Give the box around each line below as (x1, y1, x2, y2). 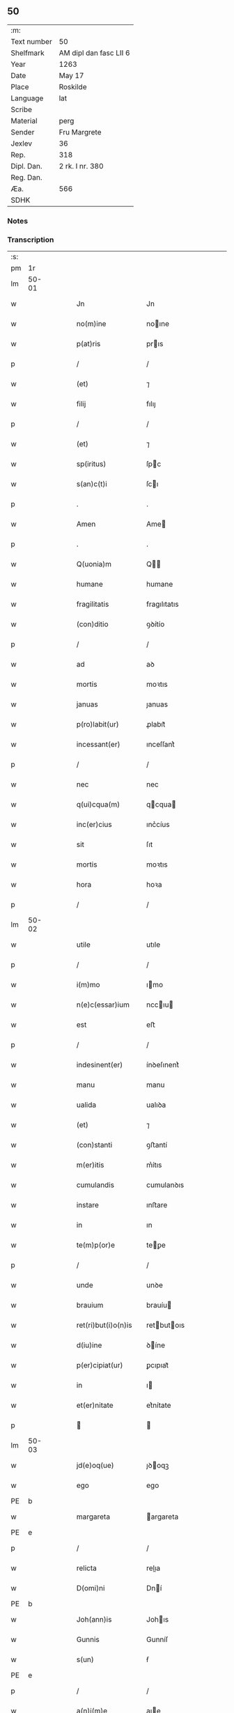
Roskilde (58, 82, 87, 91)
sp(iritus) (76, 459, 107, 469)
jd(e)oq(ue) (76, 1461, 115, 1471)
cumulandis (76, 1180, 115, 1190)
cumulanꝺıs (146, 1180, 185, 1190)
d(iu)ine (76, 1340, 102, 1350)
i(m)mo (76, 980, 100, 990)
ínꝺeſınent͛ (146, 1060, 180, 1070)
